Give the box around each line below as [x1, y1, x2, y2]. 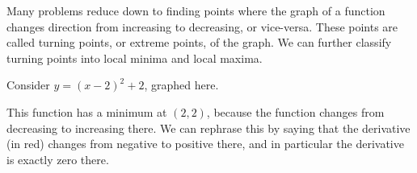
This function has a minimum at [6, 103, 167, 120]
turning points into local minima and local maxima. [6, 49, 263, 66]
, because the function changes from [206, 103, 385, 120]
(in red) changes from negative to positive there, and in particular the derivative [6, 135, 404, 152]
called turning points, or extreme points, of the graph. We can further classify [6, 34, 392, 51]
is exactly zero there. [6, 150, 109, 167]
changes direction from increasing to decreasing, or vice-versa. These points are [6, 18, 398, 35]
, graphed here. [144, 76, 219, 93]
